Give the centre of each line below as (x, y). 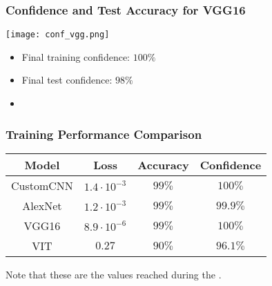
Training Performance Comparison (104, 134)
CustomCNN (42, 185)
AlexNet (42, 205)
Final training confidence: (76, 56)
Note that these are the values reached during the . (114, 274)
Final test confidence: (67, 80)
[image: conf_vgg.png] (58, 35)
